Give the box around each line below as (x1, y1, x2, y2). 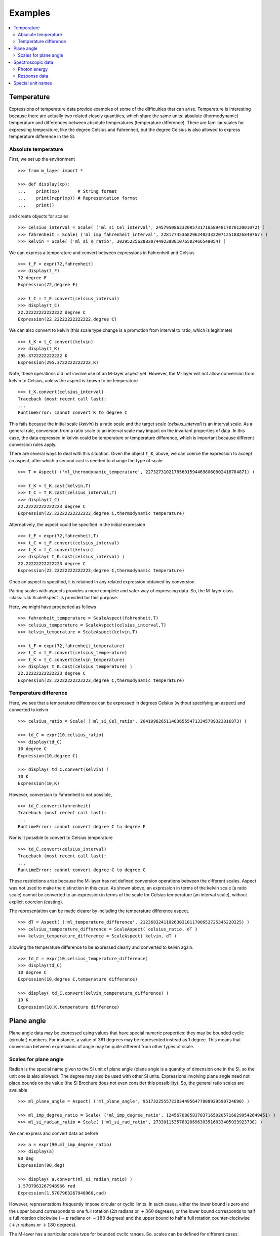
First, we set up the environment (9, 156, 75, 162)
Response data (18, 73, 49, 79)
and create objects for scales (9, 213, 69, 220)
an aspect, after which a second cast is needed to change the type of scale (9, 457, 162, 463)
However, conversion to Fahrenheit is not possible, (9, 792, 112, 797)
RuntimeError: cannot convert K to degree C (18, 410, 128, 415)
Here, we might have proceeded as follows (9, 604, 96, 610)
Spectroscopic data (13, 59, 54, 65)
